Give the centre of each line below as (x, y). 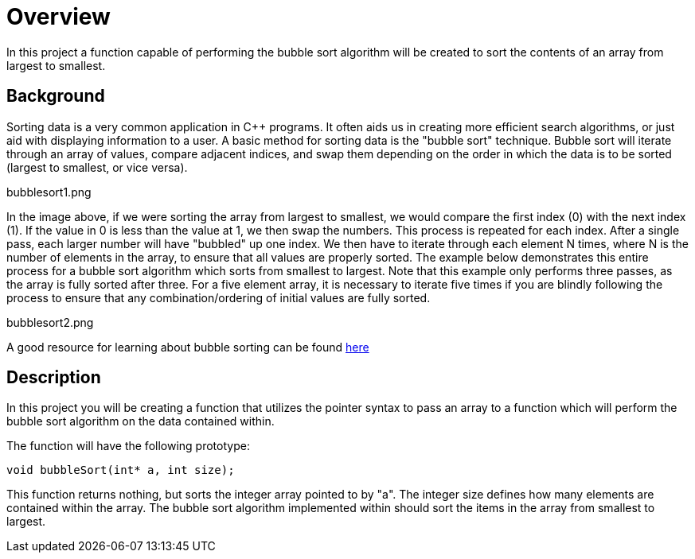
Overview (59, 17)
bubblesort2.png (50, 322)
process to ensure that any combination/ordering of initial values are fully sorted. (219, 297)
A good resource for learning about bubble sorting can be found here (188, 347)
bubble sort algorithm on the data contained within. (141, 421)
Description (54, 378)
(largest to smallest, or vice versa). (97, 167)
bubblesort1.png (49, 192)
